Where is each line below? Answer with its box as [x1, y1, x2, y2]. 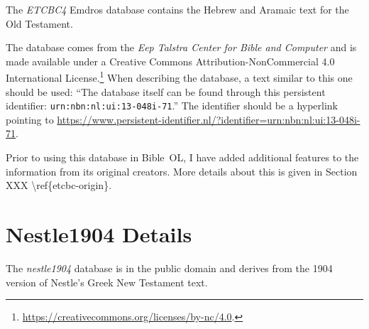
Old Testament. [6, 16, 73, 31]
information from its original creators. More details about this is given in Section [6, 163, 358, 178]
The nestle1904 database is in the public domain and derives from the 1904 [6, 260, 333, 275]
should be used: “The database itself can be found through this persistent [6, 84, 326, 99]
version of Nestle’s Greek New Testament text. [6, 274, 208, 289]
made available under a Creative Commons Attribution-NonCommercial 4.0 [6, 53, 335, 68]
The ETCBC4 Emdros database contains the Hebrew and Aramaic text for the [6, 2, 349, 16]
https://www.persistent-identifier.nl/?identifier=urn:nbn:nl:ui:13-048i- [57, 112, 360, 126]
